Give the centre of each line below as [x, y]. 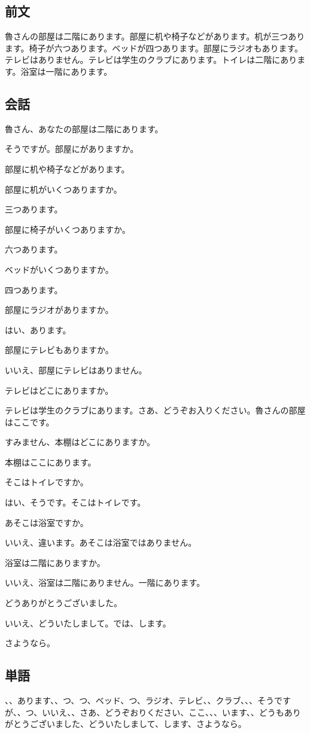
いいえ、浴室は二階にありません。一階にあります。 [105, 583]
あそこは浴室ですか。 [47, 522]
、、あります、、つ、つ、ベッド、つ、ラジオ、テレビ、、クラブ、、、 [131, 700]
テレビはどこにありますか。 [59, 390]
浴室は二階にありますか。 [55, 562]
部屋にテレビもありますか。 [59, 350]
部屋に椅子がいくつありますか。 [68, 229]
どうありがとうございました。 [63, 603]
